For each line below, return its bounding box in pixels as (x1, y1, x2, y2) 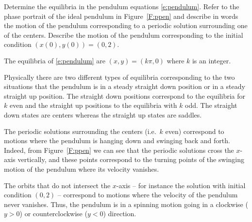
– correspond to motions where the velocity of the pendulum (57, 190, 238, 200)
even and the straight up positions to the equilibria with (9, 100, 177, 110)
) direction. (103, 208, 136, 219)
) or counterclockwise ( (19, 208, 87, 219)
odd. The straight (185, 100, 237, 110)
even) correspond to (165, 126, 224, 136)
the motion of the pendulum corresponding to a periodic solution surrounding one (4, 20, 248, 30)
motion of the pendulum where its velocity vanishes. (4, 163, 159, 174)
